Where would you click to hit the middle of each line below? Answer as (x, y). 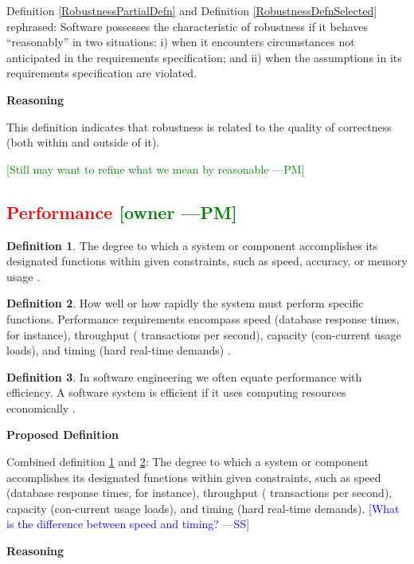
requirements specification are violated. (102, 73)
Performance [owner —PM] (122, 211)
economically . (41, 407)
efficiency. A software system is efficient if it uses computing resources (176, 392)
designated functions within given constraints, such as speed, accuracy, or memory (207, 261)
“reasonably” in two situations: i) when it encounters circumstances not (181, 42)
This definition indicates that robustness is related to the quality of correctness (199, 126)
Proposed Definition (62, 435)
